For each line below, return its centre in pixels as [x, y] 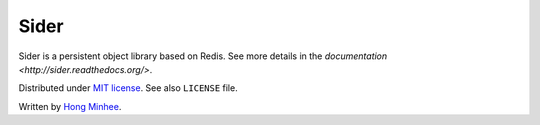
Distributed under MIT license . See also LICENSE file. [128, 88]
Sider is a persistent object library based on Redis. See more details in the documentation [203, 56]
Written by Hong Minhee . [70, 106]
